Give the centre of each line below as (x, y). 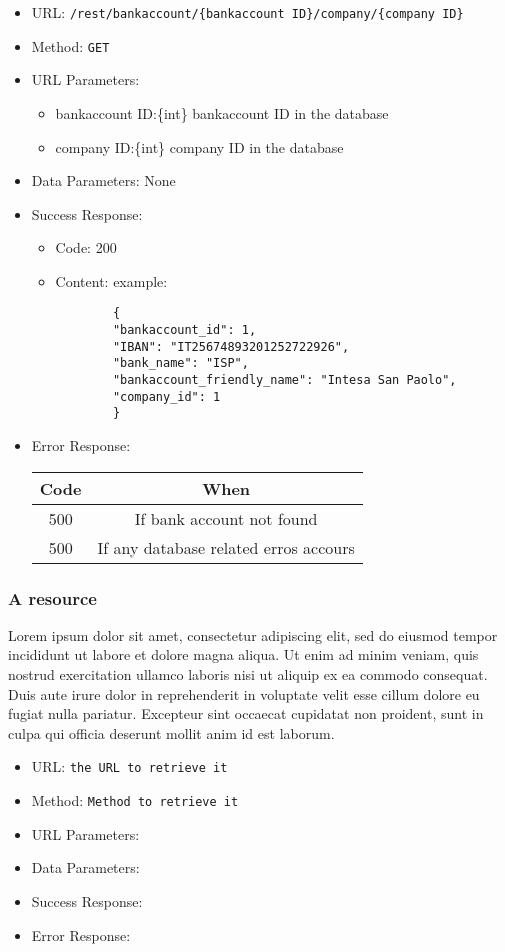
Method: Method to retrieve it (135, 800)
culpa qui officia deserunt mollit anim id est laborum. (171, 732)
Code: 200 (86, 247)
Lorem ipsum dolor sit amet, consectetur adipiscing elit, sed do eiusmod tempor (253, 634)
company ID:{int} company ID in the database (199, 146)
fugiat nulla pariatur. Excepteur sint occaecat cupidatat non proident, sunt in (246, 713)
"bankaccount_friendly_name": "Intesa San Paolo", (284, 380)
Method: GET (70, 45)
